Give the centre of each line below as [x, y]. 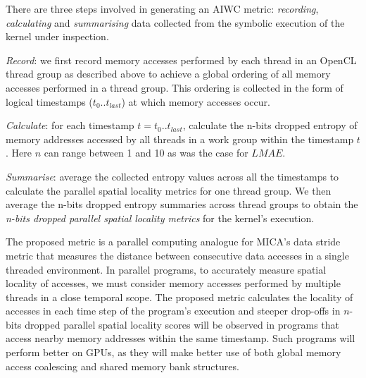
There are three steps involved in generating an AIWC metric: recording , [162, 8]
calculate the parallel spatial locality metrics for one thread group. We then [169, 190]
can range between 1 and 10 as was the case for [146, 153]
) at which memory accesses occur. [196, 101]
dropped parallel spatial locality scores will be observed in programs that [182, 324]
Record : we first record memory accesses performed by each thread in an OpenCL [181, 60]
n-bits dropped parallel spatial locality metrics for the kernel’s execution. [160, 218]
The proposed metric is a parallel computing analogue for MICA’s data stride [173, 242]
